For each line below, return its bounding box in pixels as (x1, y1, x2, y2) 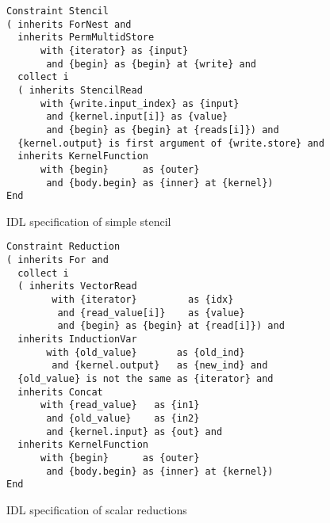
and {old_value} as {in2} (46, 412, 200, 424)
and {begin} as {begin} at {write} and (46, 58, 256, 70)
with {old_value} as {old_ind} (46, 346, 245, 358)
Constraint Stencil (6, 6, 109, 17)
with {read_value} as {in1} (40, 399, 200, 411)
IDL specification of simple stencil (6, 212, 171, 229)
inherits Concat (17, 386, 103, 398)
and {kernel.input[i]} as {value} (46, 111, 228, 123)
